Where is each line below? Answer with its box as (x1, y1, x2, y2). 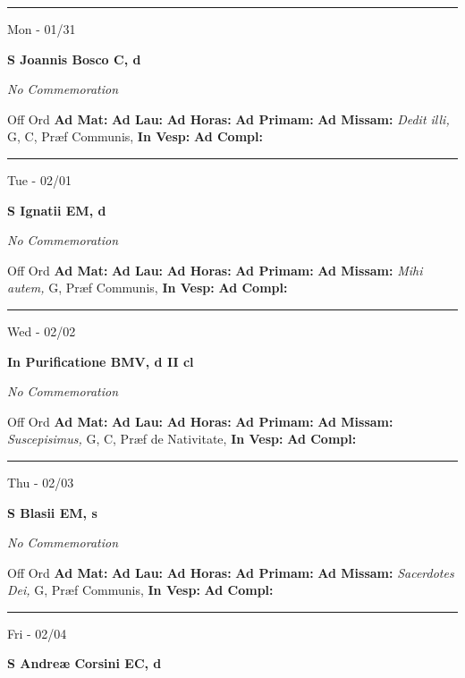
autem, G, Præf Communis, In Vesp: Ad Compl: (7, 278, 288, 297)
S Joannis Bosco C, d (7, 49, 141, 68)
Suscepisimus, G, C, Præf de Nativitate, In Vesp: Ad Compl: (7, 429, 357, 448)
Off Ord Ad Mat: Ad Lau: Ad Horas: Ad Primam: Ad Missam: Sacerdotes (7, 563, 454, 581)
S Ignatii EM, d (7, 200, 106, 219)
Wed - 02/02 (7, 321, 76, 340)
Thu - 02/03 (7, 472, 74, 491)
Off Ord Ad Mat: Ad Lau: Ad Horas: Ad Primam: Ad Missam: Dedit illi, (7, 109, 450, 128)
